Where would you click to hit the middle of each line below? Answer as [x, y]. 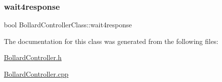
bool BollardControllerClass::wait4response [68, 25]
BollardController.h [33, 57]
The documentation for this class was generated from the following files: [111, 41]
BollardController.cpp [36, 74]
